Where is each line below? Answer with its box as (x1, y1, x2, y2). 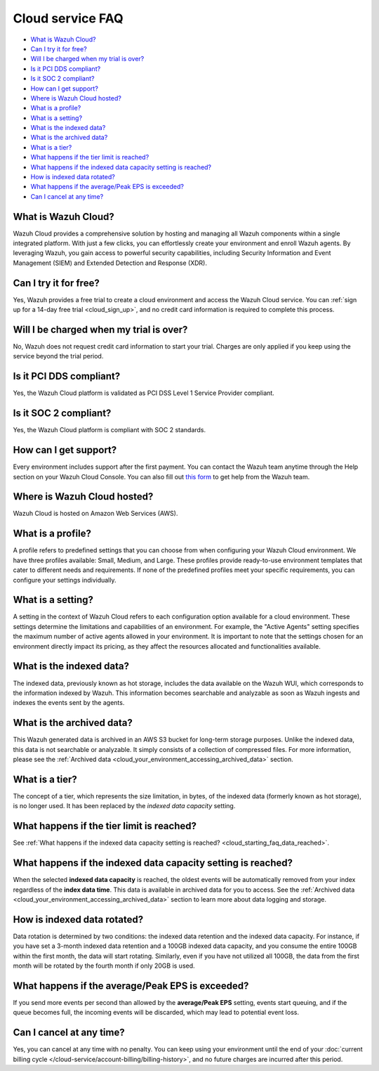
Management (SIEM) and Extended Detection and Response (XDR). (13, 259, 207, 267)
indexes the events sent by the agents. (13, 699, 125, 707)
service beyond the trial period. (13, 352, 104, 361)
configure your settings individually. (13, 576, 117, 584)
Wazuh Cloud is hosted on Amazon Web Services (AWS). (13, 509, 178, 518)
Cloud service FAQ (13, 11, 124, 26)
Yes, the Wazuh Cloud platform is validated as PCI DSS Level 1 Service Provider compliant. (13, 389, 275, 397)
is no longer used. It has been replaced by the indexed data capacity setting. (13, 802, 236, 810)
